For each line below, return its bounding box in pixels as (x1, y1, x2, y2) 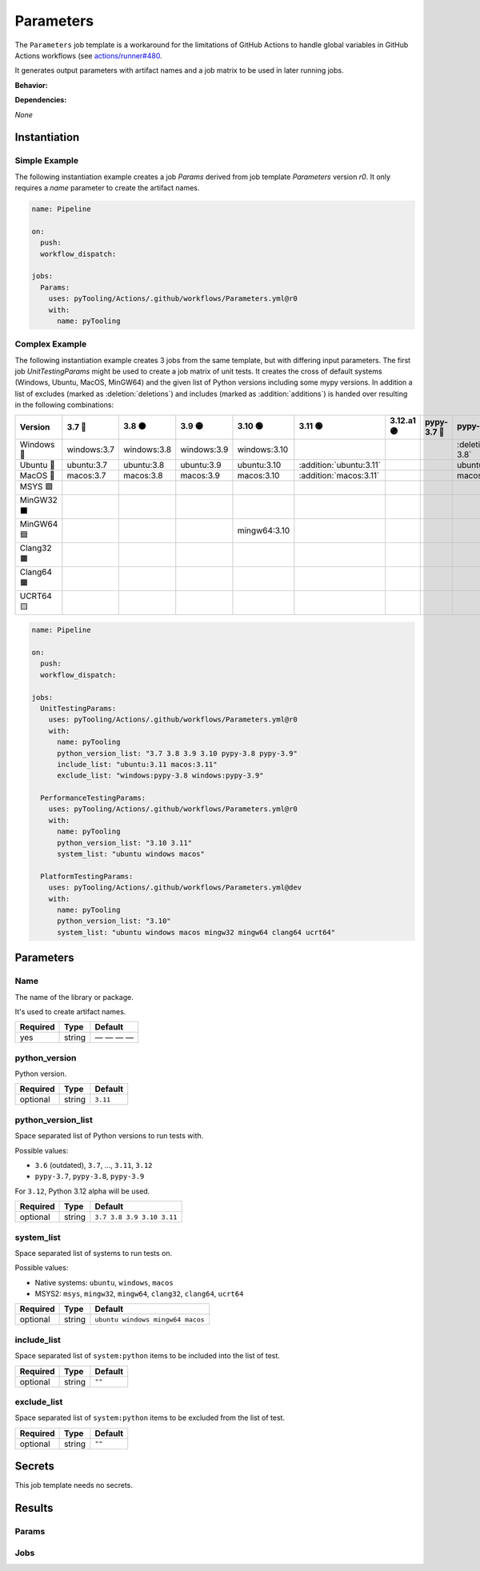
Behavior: (14, 80, 48, 90)
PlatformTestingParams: (40, 872, 134, 881)
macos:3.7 (66, 470, 106, 481)
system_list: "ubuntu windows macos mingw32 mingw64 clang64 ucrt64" (57, 928, 336, 937)
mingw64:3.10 (237, 525, 290, 536)
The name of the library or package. (14, 992, 134, 1001)
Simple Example (14, 155, 79, 166)
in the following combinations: (14, 400, 114, 410)
